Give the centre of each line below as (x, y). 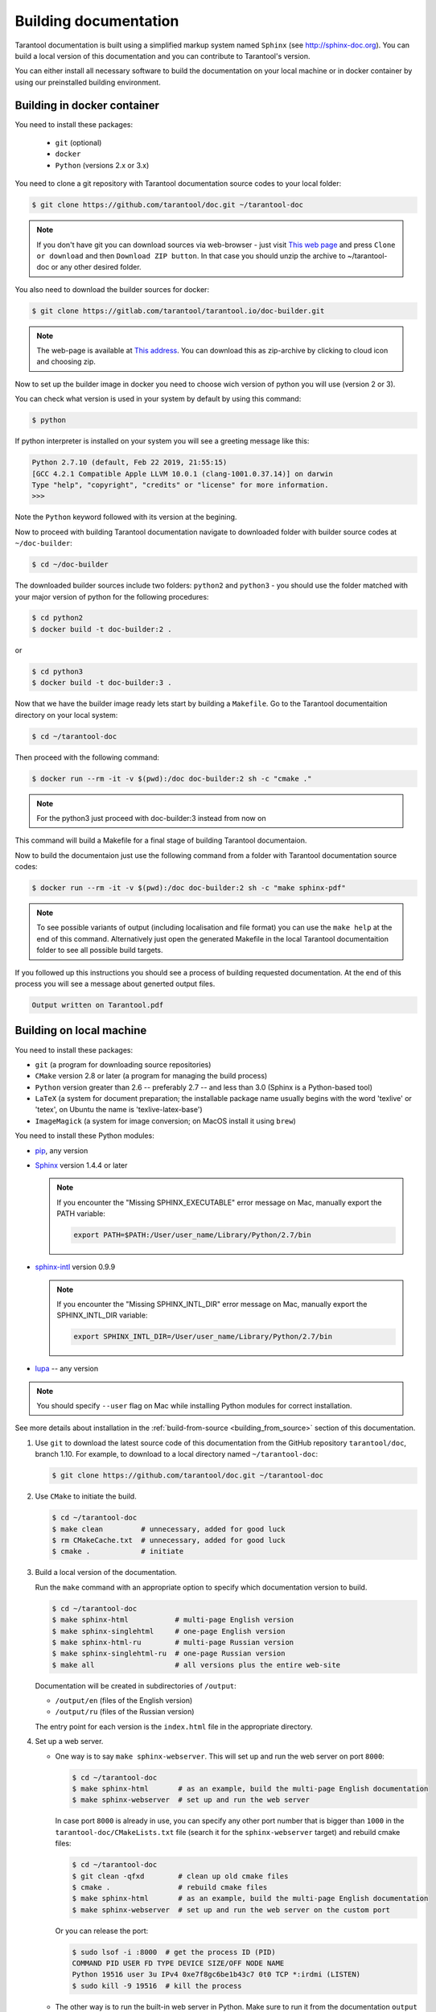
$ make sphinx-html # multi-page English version (173, 1620)
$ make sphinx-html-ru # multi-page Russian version (173, 1642)
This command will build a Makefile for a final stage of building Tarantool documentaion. (161, 840)
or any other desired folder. (96, 267)
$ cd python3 (58, 671)
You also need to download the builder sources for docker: (112, 289)
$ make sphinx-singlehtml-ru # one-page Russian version (169, 1653)
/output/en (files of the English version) (124, 1701)
